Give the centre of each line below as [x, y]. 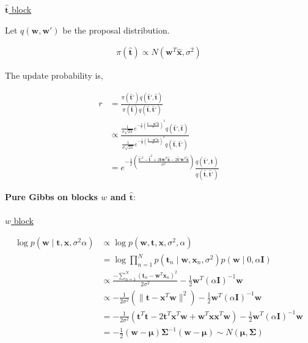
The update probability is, [54, 75]
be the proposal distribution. [116, 30]
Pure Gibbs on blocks [51, 196]
